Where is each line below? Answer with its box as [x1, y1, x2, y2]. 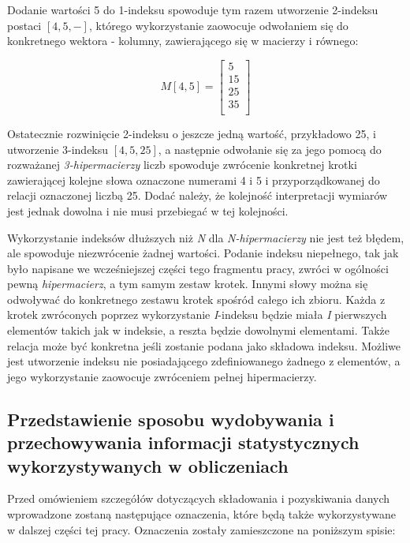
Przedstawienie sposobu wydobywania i [7, 406, 334, 431]
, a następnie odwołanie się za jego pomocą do [158, 140, 382, 157]
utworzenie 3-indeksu [7, 140, 109, 157]
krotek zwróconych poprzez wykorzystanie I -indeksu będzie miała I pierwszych [7, 306, 387, 323]
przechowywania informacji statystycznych [7, 430, 360, 455]
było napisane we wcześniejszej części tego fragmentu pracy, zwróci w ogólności [7, 260, 389, 276]
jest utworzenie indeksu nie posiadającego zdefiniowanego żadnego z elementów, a [7, 353, 401, 369]
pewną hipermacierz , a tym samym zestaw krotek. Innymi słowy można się [7, 275, 368, 292]
